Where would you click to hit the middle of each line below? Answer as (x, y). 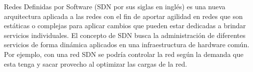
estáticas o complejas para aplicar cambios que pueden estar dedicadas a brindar (125, 26)
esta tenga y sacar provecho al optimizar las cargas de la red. (96, 63)
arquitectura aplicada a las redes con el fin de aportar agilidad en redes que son (124, 16)
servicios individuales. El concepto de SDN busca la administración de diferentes (125, 35)
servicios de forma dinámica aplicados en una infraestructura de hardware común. (127, 45)
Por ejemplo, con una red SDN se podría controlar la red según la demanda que (124, 54)
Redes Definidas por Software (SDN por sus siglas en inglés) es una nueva (115, 6)
